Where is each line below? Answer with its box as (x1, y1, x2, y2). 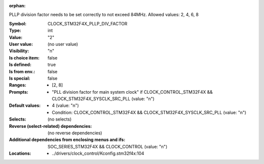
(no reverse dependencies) (47, 130, 102, 136)
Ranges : (9, 82, 26, 88)
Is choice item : (9, 55, 40, 61)
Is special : (9, 75, 30, 81)
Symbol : (9, 20, 27, 26)
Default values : (9, 102, 41, 108)
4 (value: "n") (52, 102, 79, 108)
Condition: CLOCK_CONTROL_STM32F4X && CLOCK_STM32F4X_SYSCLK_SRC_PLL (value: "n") (52, 109, 246, 115)
